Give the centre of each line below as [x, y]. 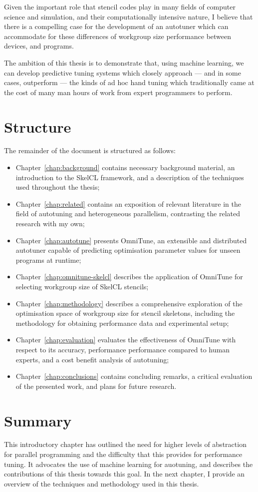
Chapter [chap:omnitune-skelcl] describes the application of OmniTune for [129, 277]
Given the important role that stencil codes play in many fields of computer [120, 7]
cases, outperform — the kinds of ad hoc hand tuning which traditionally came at [129, 82]
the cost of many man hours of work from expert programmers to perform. [118, 92]
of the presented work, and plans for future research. [96, 386]
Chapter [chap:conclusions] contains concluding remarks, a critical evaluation [134, 376]
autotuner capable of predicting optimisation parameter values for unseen [128, 250]
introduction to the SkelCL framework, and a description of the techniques [130, 177]
